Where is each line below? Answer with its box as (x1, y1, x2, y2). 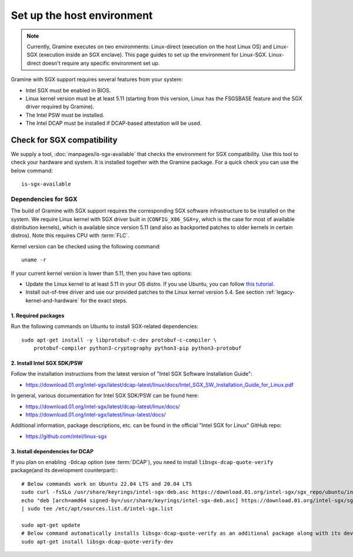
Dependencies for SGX (11, 195, 78, 203)
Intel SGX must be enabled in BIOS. (25, 87, 111, 94)
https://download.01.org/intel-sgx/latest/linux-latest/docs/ (25, 411, 166, 418)
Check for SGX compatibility (11, 135, 118, 145)
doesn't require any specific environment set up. (42, 59, 160, 67)
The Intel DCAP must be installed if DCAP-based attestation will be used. (25, 120, 202, 127)
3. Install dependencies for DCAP (11, 447, 94, 455)
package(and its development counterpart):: (11, 467, 118, 474)
